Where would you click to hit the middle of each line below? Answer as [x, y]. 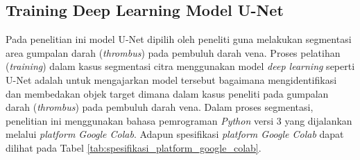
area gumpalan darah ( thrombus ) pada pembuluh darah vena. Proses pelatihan [173, 52]
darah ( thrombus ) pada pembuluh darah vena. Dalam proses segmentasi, [160, 107]
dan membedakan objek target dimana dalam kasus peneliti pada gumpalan [167, 93]
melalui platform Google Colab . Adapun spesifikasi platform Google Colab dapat [175, 134]
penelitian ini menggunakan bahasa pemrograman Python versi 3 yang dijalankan [179, 120]
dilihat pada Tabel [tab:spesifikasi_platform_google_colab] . [134, 147]
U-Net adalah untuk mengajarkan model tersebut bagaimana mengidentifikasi [171, 79]
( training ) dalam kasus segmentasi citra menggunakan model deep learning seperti [180, 66]
